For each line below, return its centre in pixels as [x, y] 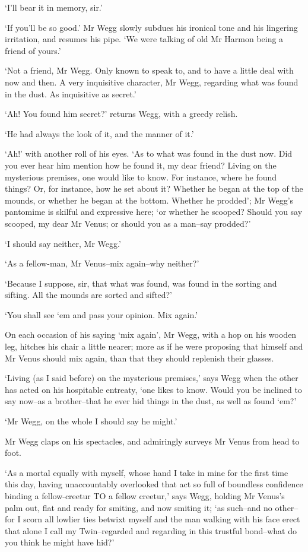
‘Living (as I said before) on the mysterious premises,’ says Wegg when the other [152, 378]
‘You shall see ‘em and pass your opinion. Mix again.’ [101, 314]
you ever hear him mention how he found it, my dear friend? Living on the [141, 165]
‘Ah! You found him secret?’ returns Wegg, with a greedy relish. [121, 114]
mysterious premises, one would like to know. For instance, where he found [141, 177]
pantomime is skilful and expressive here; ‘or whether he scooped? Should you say [154, 212]
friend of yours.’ [33, 50]
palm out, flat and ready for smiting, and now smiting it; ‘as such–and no [139, 507]
